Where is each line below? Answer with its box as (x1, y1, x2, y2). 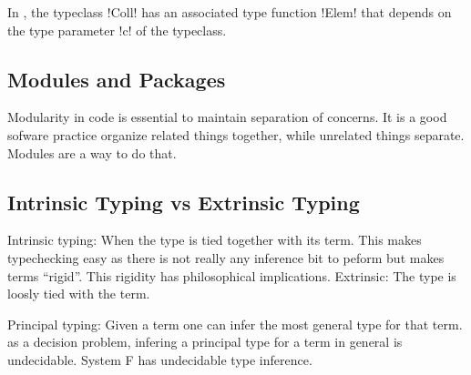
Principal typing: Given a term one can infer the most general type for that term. (7, 314, 463, 333)
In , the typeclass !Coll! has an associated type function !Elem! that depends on (7, 3, 452, 21)
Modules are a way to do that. (7, 143, 177, 162)
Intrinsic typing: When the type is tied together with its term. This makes (7, 230, 422, 249)
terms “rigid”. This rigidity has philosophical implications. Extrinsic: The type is (7, 266, 456, 285)
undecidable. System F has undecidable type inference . (7, 350, 312, 369)
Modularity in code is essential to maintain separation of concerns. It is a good (7, 107, 447, 127)
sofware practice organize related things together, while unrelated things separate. (7, 125, 465, 144)
